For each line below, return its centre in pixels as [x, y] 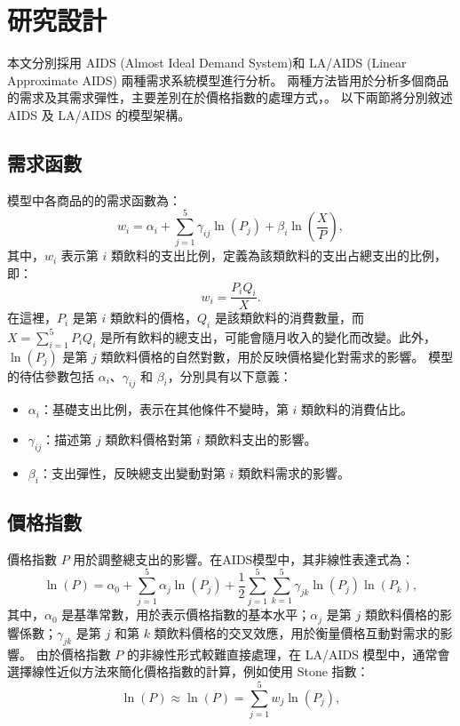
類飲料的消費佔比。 [357, 409]
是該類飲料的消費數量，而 [289, 318]
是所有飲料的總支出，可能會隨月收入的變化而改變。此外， [269, 336]
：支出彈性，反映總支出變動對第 [132, 472]
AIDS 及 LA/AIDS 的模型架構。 [99, 114]
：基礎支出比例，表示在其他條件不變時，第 [164, 409]
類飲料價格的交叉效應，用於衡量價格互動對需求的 [297, 632]
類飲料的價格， [154, 318]
